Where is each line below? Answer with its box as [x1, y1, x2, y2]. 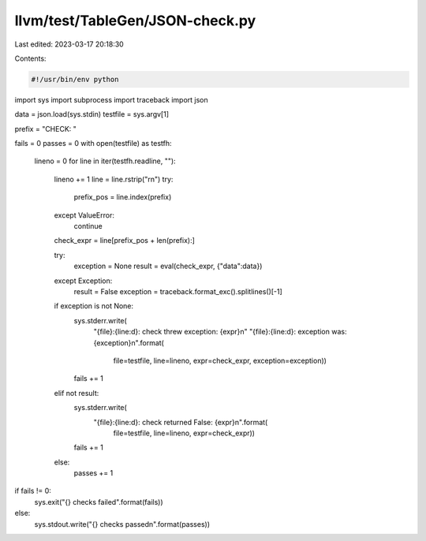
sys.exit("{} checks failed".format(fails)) [34, 497, 163, 506]
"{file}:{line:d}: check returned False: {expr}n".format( [93, 417, 268, 427]
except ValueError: [54, 210, 114, 220]
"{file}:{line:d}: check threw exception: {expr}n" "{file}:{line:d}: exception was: [93, 327, 347, 337]
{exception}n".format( [93, 338, 165, 347]
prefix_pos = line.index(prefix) [73, 192, 172, 202]
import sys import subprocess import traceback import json [14, 95, 208, 104]
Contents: [14, 54, 47, 63]
